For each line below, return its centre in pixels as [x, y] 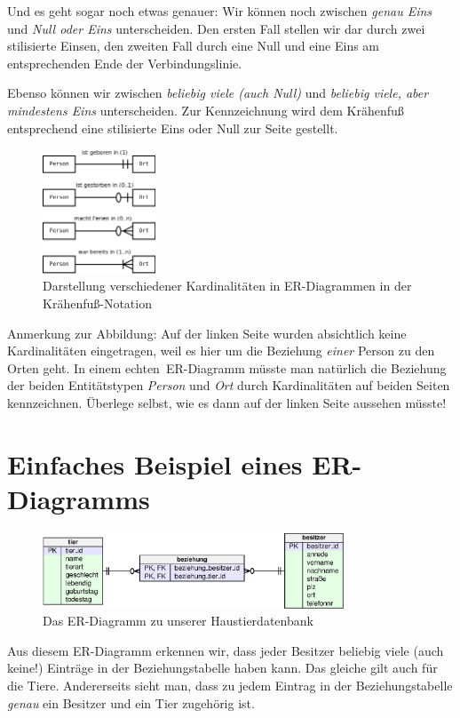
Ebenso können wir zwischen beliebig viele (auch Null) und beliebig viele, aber [218, 93]
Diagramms [79, 498]
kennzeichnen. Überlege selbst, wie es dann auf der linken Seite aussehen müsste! [227, 402]
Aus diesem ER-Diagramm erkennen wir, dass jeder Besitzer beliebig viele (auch [226, 650]
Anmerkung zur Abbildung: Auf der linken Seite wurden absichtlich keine [207, 333]
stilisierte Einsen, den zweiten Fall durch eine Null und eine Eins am [194, 46]
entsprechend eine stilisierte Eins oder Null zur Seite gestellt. [173, 128]
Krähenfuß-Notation [97, 303]
